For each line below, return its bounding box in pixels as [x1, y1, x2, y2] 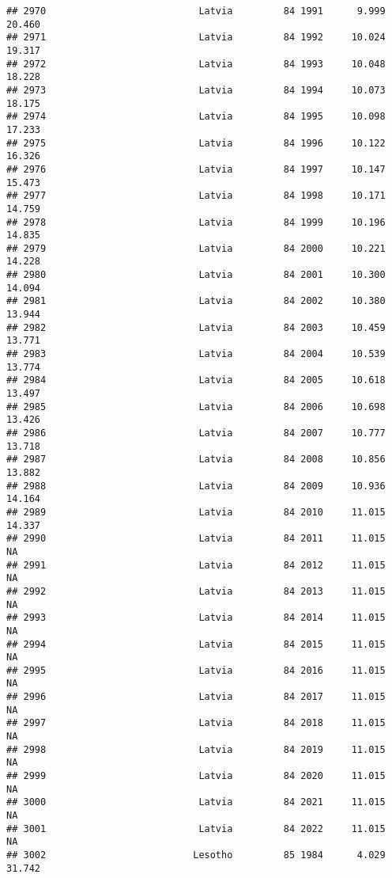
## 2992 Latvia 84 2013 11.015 [6, 585, 386, 597]
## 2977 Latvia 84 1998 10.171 [6, 190, 386, 202]
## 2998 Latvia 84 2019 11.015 [6, 743, 386, 755]
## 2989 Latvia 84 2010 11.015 [6, 506, 386, 518]
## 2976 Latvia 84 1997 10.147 [6, 163, 386, 175]
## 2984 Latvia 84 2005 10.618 [6, 374, 386, 386]
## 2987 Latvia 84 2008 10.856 [6, 454, 386, 466]
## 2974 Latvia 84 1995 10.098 [6, 111, 386, 123]
